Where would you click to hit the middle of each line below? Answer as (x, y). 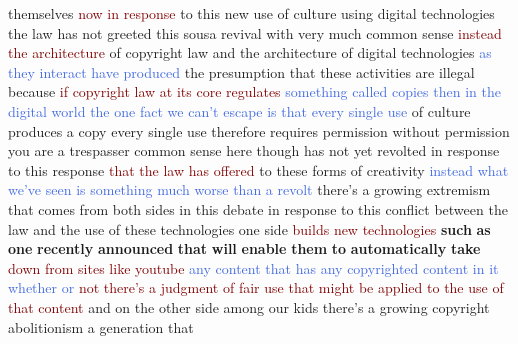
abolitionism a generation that (101, 326)
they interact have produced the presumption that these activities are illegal (241, 71)
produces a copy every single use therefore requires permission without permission (259, 130)
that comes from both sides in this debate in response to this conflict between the (258, 208)
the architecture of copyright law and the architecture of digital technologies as (250, 52)
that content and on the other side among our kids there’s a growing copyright (249, 306)
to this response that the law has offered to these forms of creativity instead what (258, 169)
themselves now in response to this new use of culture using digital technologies (251, 13)
